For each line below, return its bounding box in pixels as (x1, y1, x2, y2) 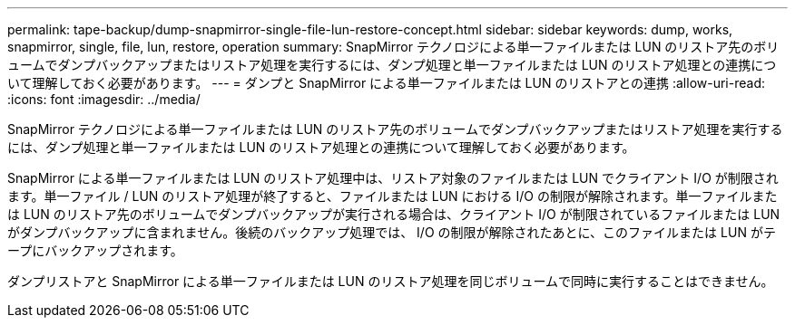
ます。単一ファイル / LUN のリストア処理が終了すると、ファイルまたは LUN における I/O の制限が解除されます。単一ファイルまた (7, 188, 778, 204)
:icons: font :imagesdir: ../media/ (7, 91, 201, 107)
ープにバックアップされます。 (7, 243, 183, 258)
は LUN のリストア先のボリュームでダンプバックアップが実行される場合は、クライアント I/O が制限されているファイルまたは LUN (7, 206, 780, 222)
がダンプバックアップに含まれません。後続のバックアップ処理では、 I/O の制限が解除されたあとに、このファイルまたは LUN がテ (7, 225, 776, 240)
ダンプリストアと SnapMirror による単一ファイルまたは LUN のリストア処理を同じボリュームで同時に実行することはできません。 (7, 273, 774, 289)
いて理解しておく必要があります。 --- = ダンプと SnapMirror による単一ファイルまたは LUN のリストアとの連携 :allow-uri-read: (7, 75, 765, 91)
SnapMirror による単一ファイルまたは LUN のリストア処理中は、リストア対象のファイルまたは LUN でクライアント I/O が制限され (7, 170, 779, 186)
